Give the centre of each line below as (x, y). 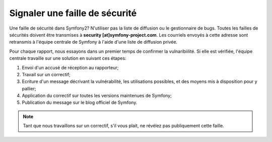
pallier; (29, 88)
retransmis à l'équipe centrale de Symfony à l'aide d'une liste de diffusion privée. (93, 42)
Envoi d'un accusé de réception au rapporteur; (70, 67)
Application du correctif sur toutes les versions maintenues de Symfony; (97, 96)
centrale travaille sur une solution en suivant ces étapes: (68, 58)
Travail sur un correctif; (46, 74)
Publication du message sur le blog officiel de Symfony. (80, 102)
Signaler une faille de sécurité (73, 13)
